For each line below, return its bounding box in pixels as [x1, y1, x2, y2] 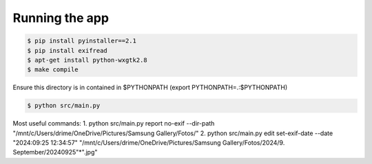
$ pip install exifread [27, 47, 108, 54]
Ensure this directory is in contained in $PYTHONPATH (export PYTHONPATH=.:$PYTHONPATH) [12, 83, 288, 92]
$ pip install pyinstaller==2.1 [27, 37, 137, 45]
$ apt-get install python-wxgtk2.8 [27, 56, 147, 64]
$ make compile [27, 66, 79, 73]
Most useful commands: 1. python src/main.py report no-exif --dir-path [12, 119, 215, 128]
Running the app [12, 10, 110, 25]
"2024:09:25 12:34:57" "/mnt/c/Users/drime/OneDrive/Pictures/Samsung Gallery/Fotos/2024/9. [12, 139, 285, 147]
